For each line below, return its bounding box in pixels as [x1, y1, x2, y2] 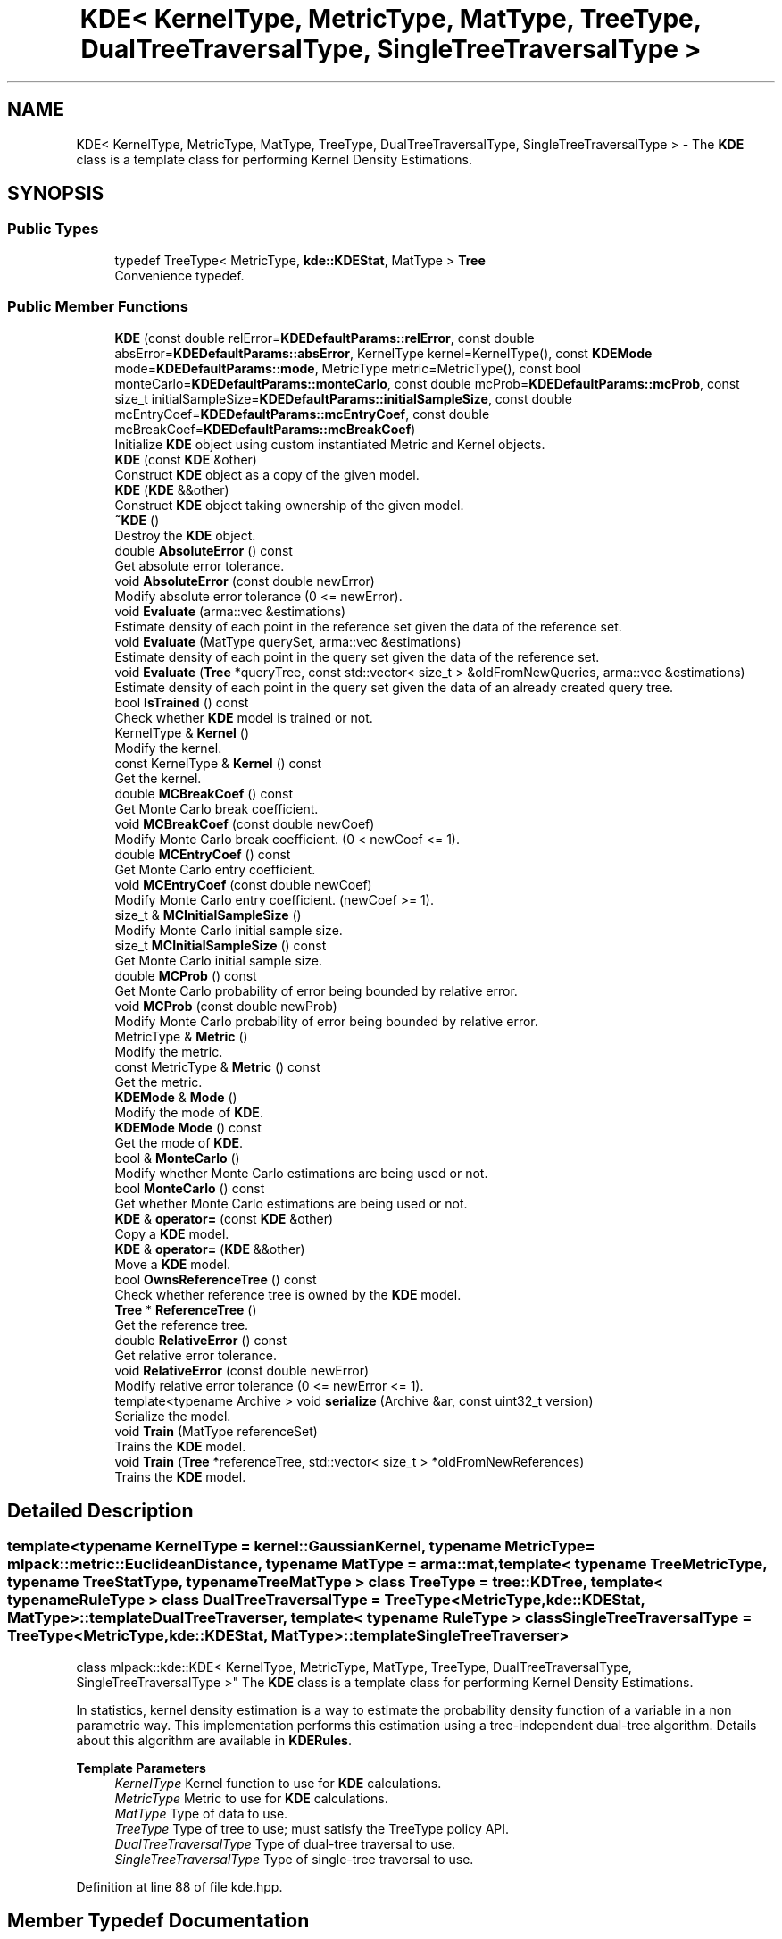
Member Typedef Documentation [7, 1910, 310, 1933]
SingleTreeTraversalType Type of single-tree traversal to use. [114, 1851, 474, 1867]
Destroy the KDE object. [114, 527, 256, 543]
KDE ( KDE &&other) [114, 481, 229, 497]
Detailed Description [7, 1499, 194, 1522]
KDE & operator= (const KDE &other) [114, 1210, 334, 1226]
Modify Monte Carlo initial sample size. [114, 922, 343, 938]
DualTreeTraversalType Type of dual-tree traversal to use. [114, 1835, 456, 1851]
